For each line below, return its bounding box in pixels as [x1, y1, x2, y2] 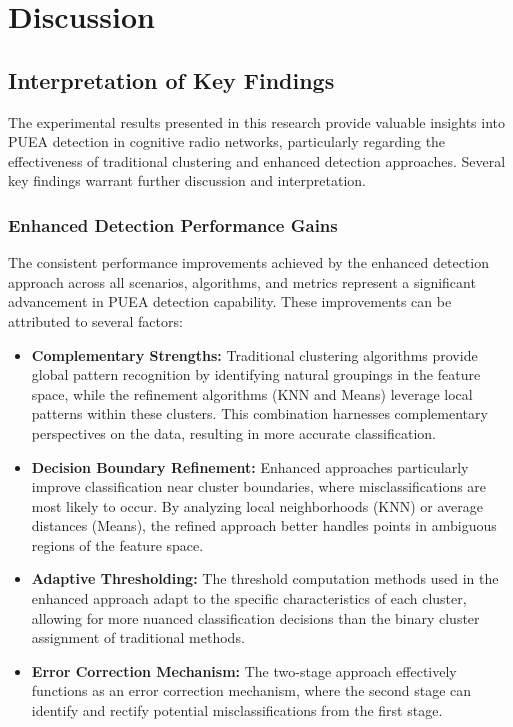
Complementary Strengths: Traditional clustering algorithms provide [31, 344, 478, 365]
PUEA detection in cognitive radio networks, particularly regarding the [8, 131, 446, 152]
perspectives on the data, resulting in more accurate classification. [31, 422, 436, 443]
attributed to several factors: [8, 310, 183, 331]
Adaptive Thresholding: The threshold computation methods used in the [31, 568, 499, 589]
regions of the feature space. [31, 534, 204, 555]
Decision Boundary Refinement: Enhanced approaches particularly [31, 456, 469, 477]
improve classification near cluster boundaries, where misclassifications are [31, 476, 487, 497]
